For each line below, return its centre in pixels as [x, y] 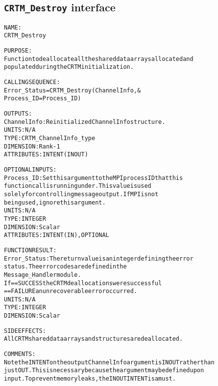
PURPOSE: [18, 51]
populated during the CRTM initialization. [69, 67]
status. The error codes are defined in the [65, 267]
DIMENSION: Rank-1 [32, 146]
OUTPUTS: [18, 114]
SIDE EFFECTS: [25, 331]
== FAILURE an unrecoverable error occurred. [71, 291]
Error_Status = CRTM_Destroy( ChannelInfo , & [73, 90]
